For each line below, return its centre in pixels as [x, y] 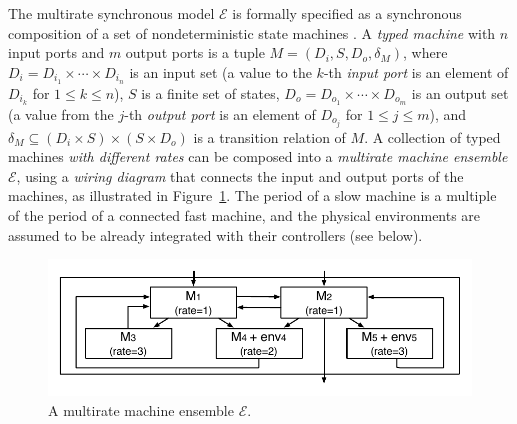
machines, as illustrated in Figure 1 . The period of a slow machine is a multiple [252, 195]
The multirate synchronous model [111, 13]
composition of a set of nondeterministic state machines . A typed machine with [252, 32]
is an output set [460, 92]
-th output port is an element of [220, 113]
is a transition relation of [269, 136]
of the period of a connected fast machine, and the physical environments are [244, 214]
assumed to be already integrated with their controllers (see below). [215, 234]
